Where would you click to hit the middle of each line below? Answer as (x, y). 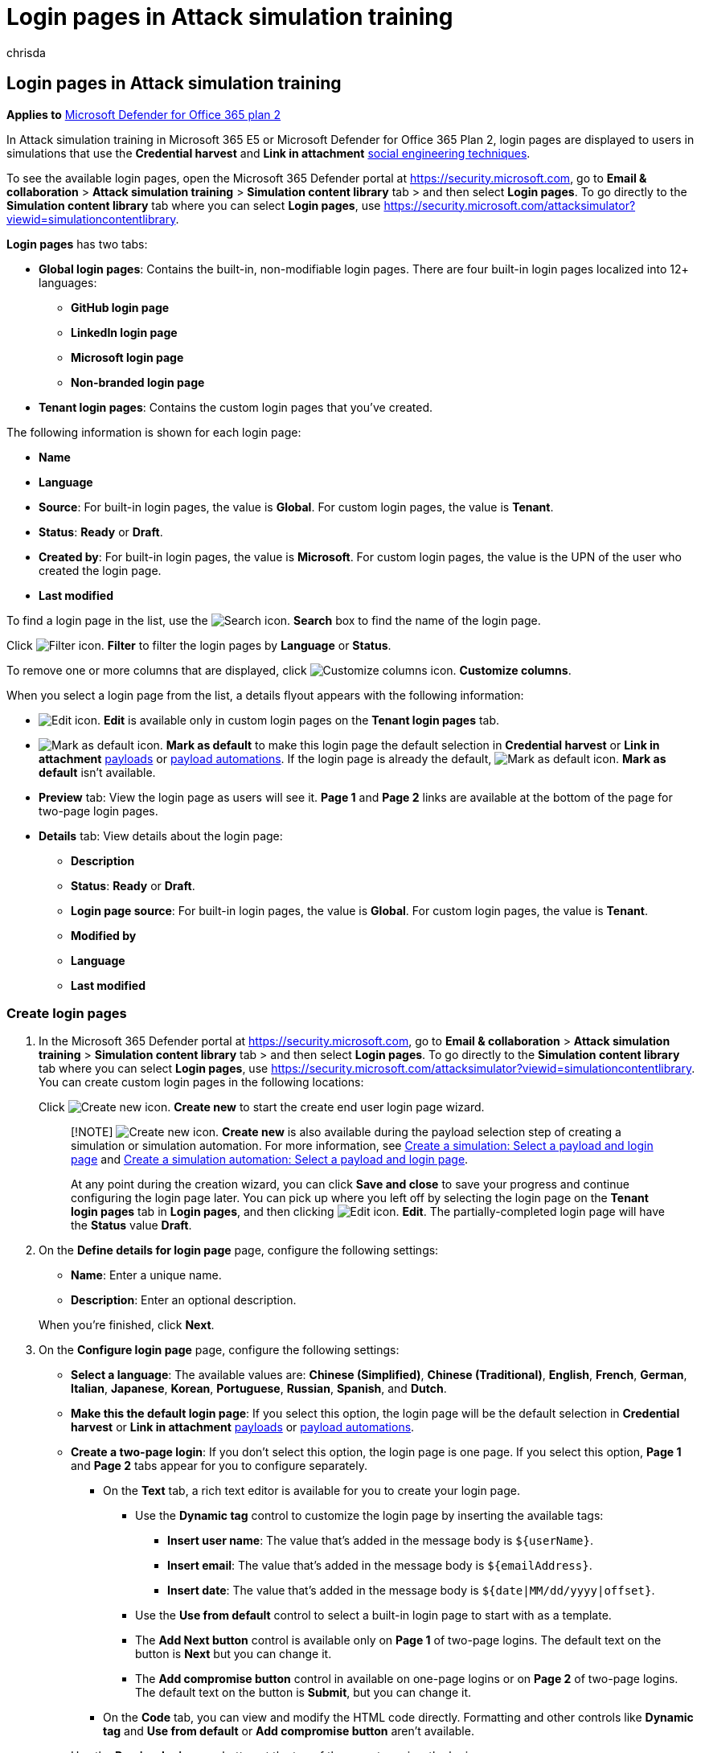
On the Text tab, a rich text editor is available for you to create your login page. (312, 1491)
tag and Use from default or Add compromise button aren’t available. (289, 1731)
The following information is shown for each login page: (154, 432)
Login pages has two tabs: (77, 244)
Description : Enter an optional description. (184, 1300)
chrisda (26, 52)
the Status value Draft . (131, 1225)
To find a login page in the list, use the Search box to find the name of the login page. (274, 620)
